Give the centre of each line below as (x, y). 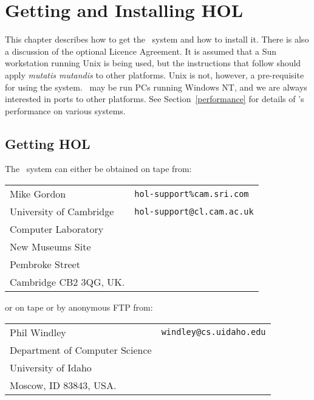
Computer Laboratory (57, 229)
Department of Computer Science (81, 350)
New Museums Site (50, 247)
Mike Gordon (38, 194)
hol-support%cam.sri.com (192, 194)
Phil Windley (38, 332)
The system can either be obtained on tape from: (98, 169)
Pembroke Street (45, 264)
